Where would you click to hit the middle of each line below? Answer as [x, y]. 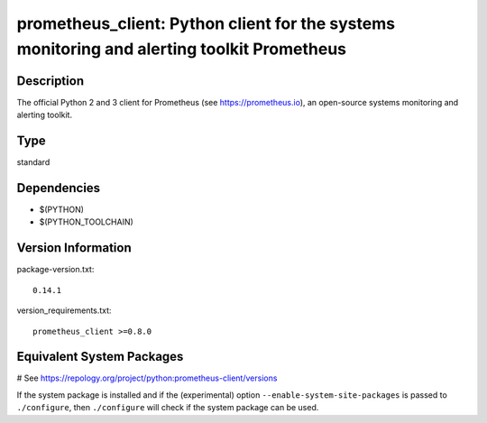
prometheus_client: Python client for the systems [206, 23]
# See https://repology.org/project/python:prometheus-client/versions [147, 378]
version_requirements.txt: [64, 310]
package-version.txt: [55, 270]
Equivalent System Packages [100, 357]
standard [33, 162]
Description [51, 81]
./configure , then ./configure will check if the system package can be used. [168, 408]
